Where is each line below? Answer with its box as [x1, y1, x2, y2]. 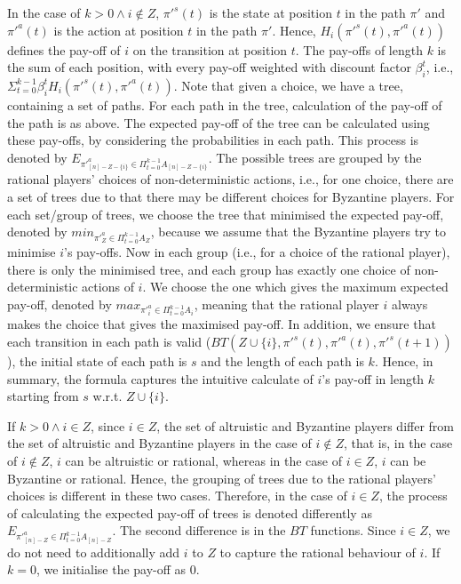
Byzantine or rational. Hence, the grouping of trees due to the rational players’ [7, 468, 436, 487]
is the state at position [209, 4, 332, 21]
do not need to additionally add [7, 542, 180, 561]
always [392, 294, 428, 313]
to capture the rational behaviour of [219, 542, 416, 561]
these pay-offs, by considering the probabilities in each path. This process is [7, 131, 419, 149]
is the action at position [53, 20, 184, 39]
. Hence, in [374, 352, 433, 371]
